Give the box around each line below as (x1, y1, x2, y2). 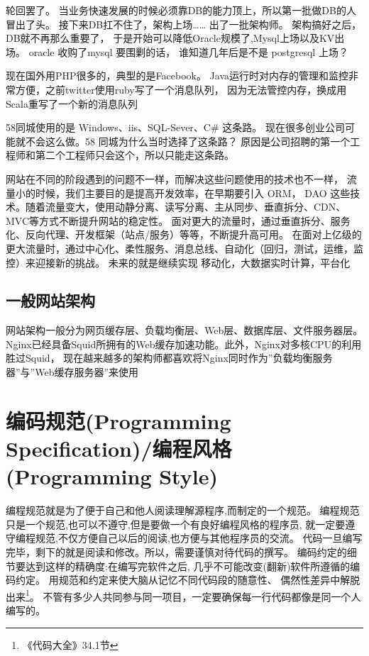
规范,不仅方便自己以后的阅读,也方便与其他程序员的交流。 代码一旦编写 (35, 530, 363, 545)
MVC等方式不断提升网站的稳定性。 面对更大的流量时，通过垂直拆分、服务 (6, 213, 351, 228)
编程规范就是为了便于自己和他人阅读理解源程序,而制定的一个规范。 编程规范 (6, 503, 360, 518)
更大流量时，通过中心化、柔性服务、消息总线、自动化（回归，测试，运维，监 (6, 240, 363, 255)
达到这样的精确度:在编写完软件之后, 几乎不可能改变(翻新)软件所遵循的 (25, 558, 351, 573)
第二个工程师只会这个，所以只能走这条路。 (35, 148, 234, 162)
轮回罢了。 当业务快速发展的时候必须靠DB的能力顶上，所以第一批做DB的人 (6, 3, 356, 17)
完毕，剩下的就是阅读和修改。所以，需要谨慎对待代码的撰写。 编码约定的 (6, 544, 347, 559)
